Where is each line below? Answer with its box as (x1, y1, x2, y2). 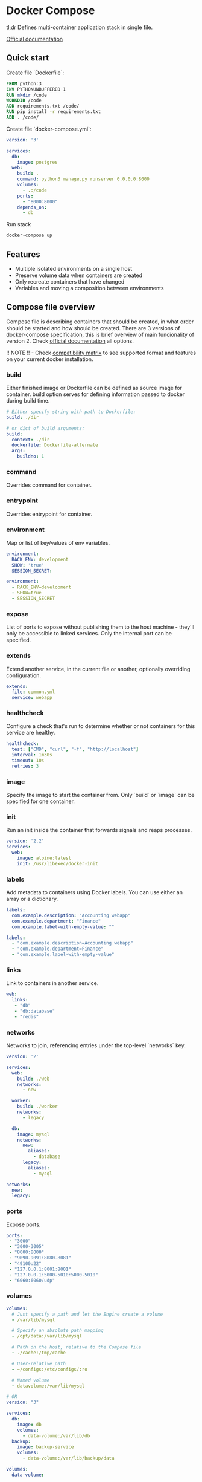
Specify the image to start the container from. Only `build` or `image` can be (6, 791, 195, 799)
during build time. (6, 397, 50, 405)
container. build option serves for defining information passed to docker (6, 391, 185, 398)
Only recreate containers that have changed (14, 278, 125, 285)
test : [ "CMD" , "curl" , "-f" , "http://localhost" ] (11, 746, 139, 753)
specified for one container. (6, 798, 75, 805)
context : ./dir (11, 437, 50, 443)
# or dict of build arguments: (6, 425, 85, 431)
